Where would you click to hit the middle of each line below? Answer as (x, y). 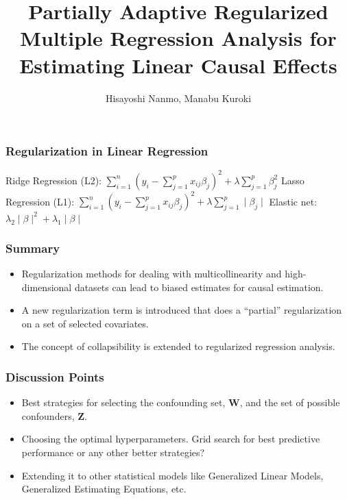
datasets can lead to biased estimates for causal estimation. (199, 287)
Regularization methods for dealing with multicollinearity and (152, 274)
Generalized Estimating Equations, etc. (104, 489)
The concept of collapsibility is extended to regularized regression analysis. (178, 346)
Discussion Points (55, 377)
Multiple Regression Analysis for (178, 38)
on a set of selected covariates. (85, 323)
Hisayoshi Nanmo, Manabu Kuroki (178, 98)
